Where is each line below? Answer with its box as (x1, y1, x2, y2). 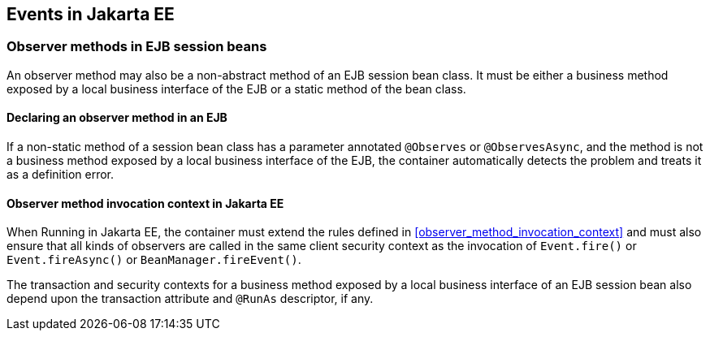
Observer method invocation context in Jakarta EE (6, 196, 284, 210)
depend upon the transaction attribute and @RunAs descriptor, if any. (6, 292, 374, 306)
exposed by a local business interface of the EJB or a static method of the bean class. (6, 81, 466, 96)
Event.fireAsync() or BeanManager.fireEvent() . (6, 253, 301, 267)
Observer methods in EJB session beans (6, 38, 267, 55)
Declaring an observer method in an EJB (6, 110, 227, 125)
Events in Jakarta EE (6, 4, 175, 24)
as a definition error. (6, 167, 115, 182)
